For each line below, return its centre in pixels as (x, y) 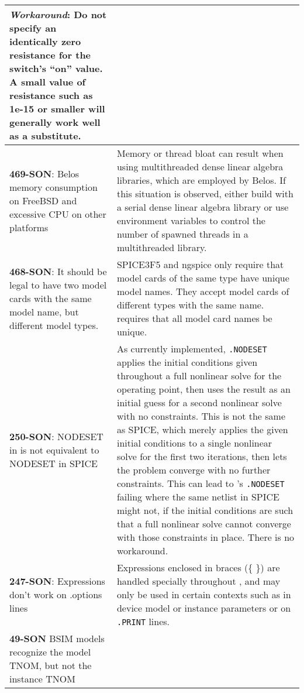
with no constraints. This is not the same (201, 416)
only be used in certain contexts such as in (204, 594)
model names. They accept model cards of (203, 291)
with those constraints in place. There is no (205, 537)
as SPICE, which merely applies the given (202, 429)
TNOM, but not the (51, 665)
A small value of (48, 82)
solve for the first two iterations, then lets (202, 456)
